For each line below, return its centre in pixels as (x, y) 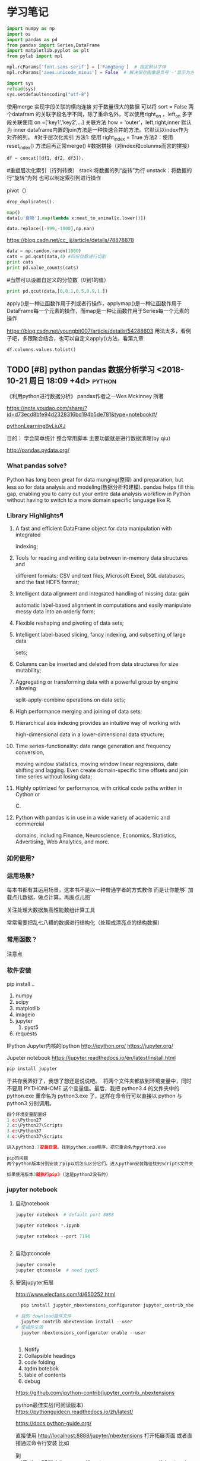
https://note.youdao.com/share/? (47, 408)
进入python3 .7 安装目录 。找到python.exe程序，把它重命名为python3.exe (86, 1147)
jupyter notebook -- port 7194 (53, 1236)
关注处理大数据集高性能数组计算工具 (51, 910)
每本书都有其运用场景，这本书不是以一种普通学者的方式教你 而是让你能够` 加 (100, 890)
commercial (30, 824)
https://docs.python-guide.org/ (53, 1423)
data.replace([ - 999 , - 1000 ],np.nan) (51, 229)
